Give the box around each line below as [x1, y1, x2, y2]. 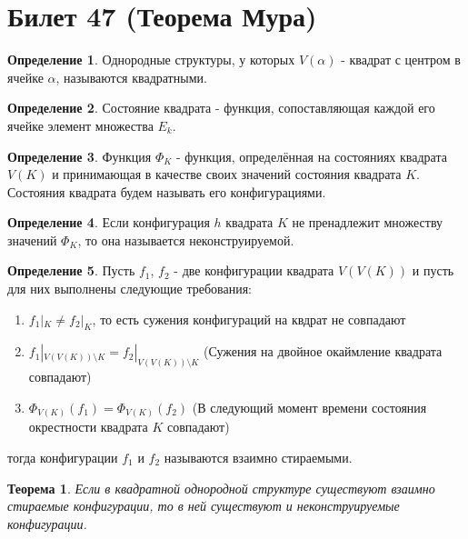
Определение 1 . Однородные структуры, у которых [7, 50, 295, 69]
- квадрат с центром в [341, 50, 461, 69]
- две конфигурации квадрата [174, 261, 334, 280]
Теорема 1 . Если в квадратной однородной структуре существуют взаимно [7, 478, 435, 497]
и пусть [412, 261, 454, 280]
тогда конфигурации [7, 448, 118, 467]
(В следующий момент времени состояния [192, 397, 427, 416]
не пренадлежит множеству [292, 213, 443, 232]
